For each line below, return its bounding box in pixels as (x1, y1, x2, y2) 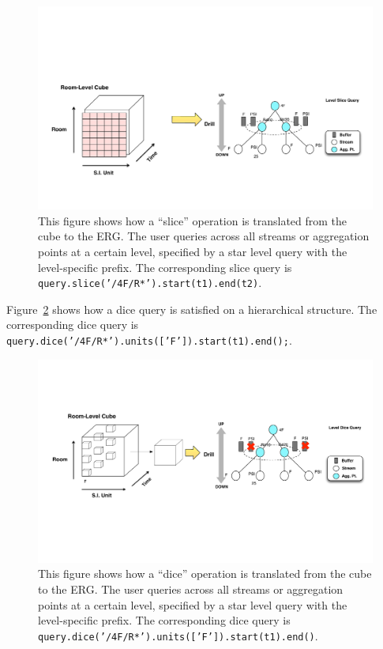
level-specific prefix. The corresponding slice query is (38, 258, 292, 275)
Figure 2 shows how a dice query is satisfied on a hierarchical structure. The (6, 300, 377, 317)
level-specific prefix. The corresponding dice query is (38, 612, 291, 628)
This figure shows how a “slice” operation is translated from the (38, 212, 347, 228)
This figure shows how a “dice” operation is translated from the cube (38, 565, 372, 582)
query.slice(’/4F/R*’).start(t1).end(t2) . (38, 274, 262, 291)
